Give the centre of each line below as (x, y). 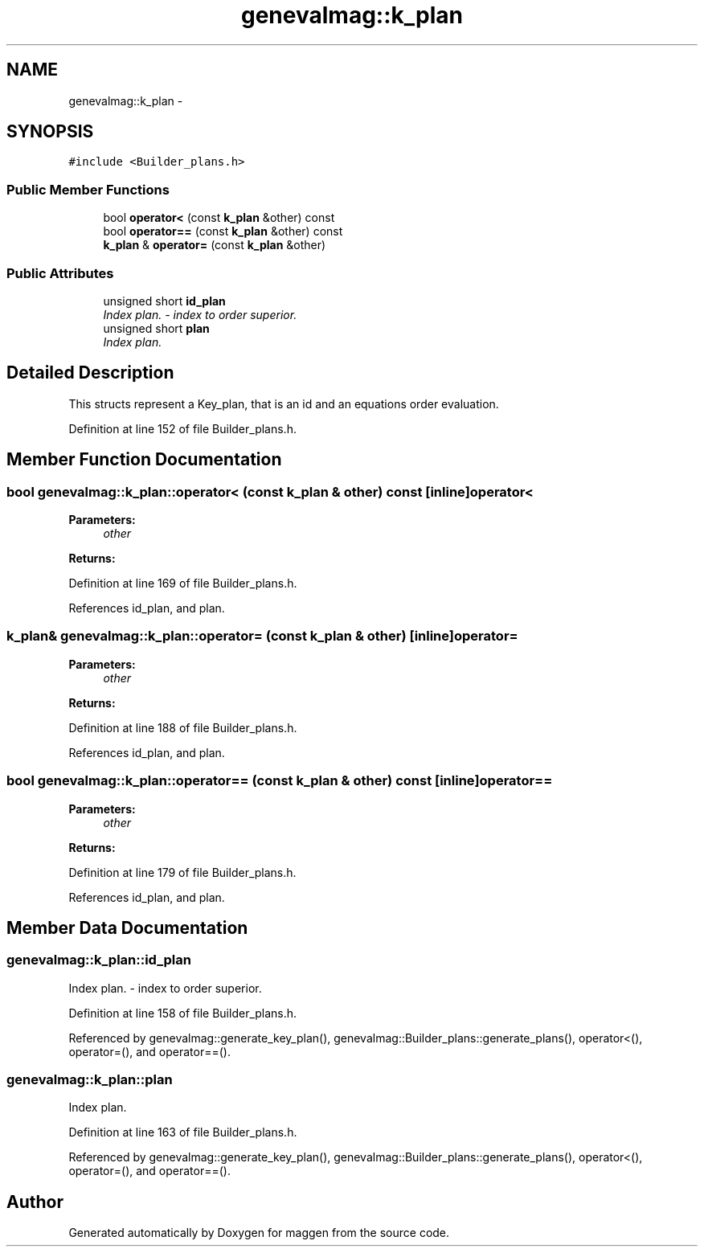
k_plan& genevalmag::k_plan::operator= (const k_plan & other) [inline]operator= (262, 636)
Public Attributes (60, 273)
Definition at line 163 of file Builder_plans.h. (183, 1132)
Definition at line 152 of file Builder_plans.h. (182, 428)
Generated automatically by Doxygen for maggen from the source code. (259, 1233)
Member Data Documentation (127, 927)
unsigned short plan (156, 328)
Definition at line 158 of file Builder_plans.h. (183, 1013)
